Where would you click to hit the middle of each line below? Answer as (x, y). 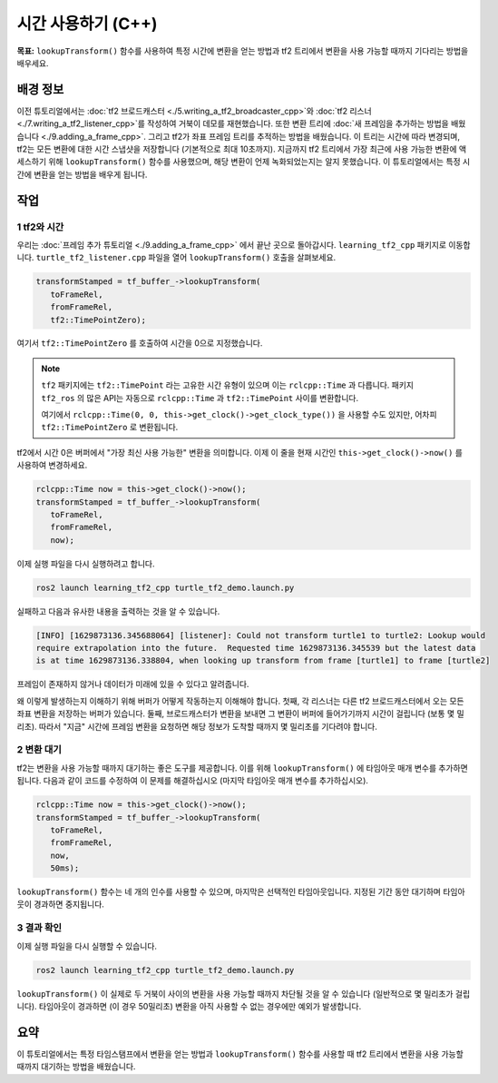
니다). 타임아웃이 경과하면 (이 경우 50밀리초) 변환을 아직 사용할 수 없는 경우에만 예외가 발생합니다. (189, 1006)
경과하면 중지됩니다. (68, 904)
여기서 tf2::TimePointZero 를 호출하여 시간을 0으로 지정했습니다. (140, 343)
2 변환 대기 (39, 750)
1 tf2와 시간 (40, 227)
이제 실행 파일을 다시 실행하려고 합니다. (86, 564)
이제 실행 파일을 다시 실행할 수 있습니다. (87, 946)
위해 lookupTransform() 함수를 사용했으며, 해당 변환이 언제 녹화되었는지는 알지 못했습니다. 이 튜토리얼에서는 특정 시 (259, 162)
